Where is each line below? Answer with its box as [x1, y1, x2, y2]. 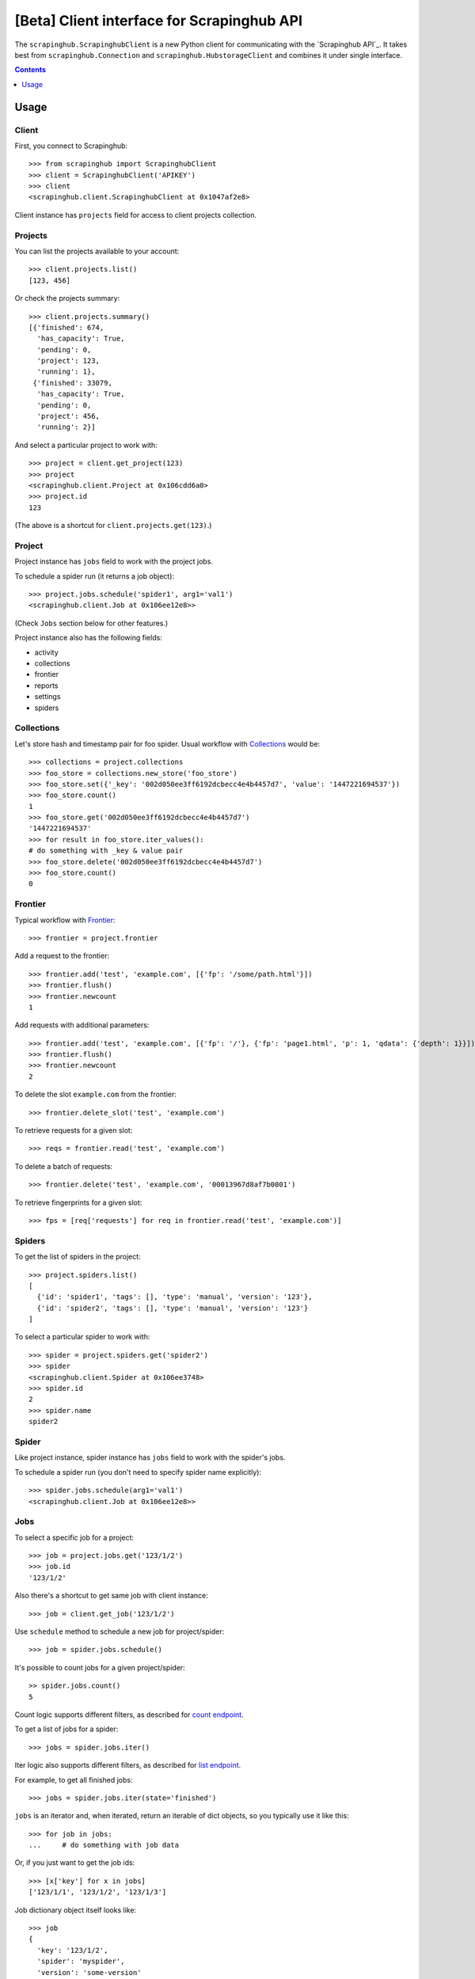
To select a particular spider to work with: [14, 1332, 150, 1342]
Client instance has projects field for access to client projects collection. [14, 210, 257, 219]
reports [34, 681, 59, 690]
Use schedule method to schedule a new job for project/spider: [14, 1627, 225, 1636]
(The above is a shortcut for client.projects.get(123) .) [14, 521, 212, 530]
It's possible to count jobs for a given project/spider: [14, 1662, 185, 1672]
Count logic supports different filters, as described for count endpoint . [14, 1710, 245, 1719]
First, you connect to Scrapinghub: [14, 141, 128, 150]
